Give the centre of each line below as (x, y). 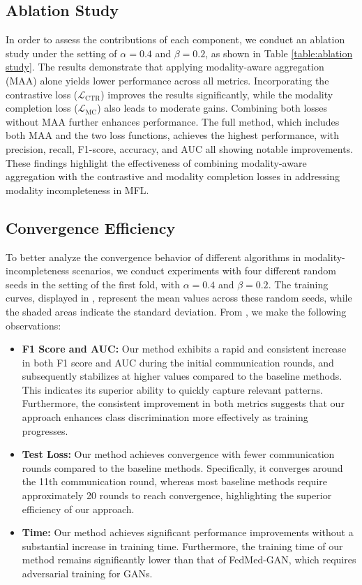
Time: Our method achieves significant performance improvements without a (188, 532)
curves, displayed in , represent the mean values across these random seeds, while (179, 298)
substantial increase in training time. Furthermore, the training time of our (182, 546)
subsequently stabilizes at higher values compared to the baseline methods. (182, 376)
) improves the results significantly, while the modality (217, 94)
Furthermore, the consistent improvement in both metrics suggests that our (183, 403)
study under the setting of (61, 53)
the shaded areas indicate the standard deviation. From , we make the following (176, 311)
